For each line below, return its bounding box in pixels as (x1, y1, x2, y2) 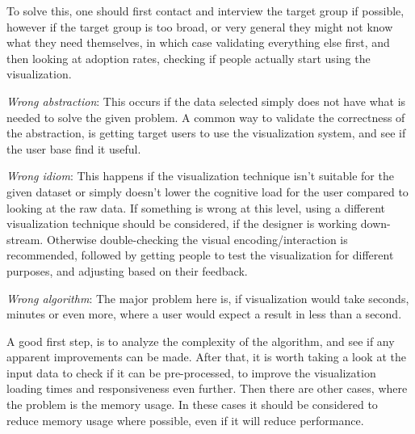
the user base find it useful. (6, 140, 141, 157)
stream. (6, 230, 44, 247)
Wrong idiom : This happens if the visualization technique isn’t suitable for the (6, 167, 394, 184)
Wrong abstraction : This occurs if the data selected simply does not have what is (6, 92, 406, 109)
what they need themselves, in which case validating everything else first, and (6, 34, 390, 51)
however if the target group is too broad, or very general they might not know (6, 18, 393, 35)
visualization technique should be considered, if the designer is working (6, 215, 358, 232)
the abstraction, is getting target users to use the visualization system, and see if (6, 124, 406, 141)
